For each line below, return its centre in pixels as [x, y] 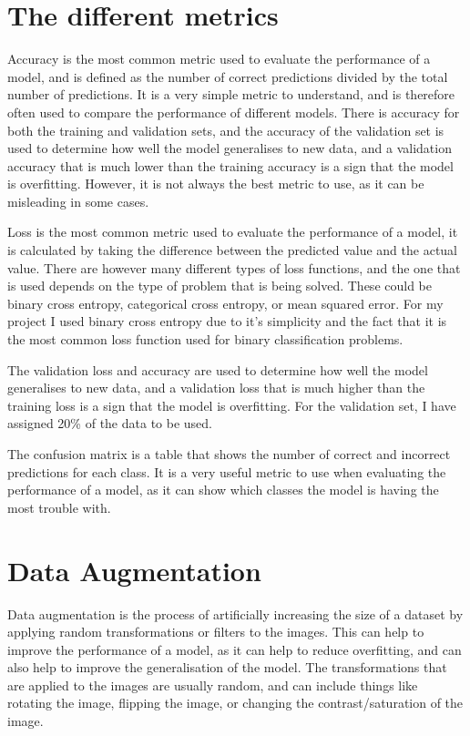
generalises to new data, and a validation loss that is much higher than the [216, 388]
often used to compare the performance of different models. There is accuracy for [234, 112]
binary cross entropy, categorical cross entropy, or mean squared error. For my [225, 303]
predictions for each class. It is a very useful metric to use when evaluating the [227, 471]
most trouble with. [59, 507]
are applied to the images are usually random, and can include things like [213, 685]
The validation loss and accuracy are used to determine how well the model [218, 369]
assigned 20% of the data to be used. [110, 423]
